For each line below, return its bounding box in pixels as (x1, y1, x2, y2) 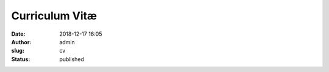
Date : (11, 30, 26, 38)
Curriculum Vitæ (11, 9, 97, 22)
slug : (11, 47, 24, 54)
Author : (11, 38, 32, 45)
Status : (11, 55, 30, 63)
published (59, 55, 85, 63)
